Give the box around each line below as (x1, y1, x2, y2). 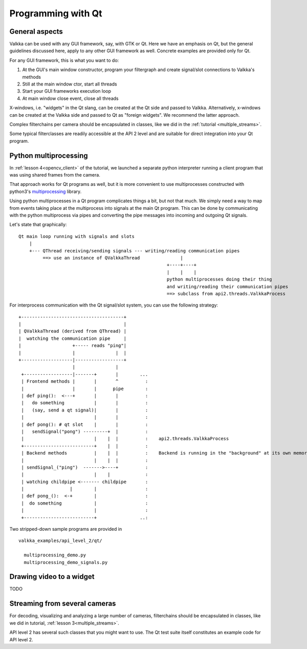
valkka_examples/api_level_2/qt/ (18, 538, 102, 544)
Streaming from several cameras (9, 599, 116, 608)
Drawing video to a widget (9, 572, 95, 581)
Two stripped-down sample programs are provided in (9, 526, 122, 532)
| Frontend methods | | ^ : (21, 379, 148, 384)
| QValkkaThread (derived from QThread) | (18, 328, 127, 334)
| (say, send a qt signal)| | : (21, 407, 148, 413)
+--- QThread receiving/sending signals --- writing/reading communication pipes (29, 248, 240, 253)
